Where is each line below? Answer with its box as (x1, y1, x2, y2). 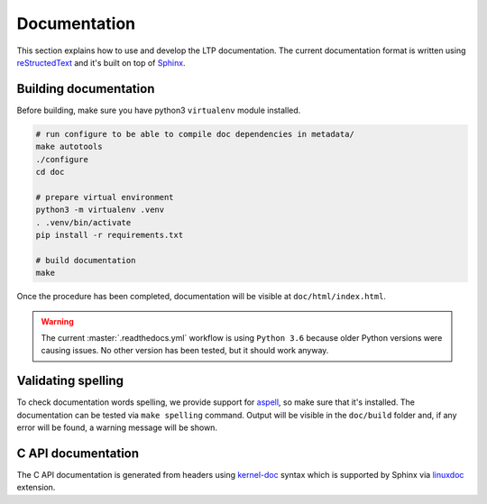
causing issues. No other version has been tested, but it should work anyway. (41, 345, 329, 356)
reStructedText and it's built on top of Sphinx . (16, 57, 186, 68)
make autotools (35, 142, 103, 152)
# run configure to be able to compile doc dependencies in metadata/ (35, 129, 355, 139)
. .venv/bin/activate (35, 217, 132, 227)
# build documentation (35, 255, 136, 265)
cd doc (35, 167, 65, 177)
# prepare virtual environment (35, 192, 175, 202)
